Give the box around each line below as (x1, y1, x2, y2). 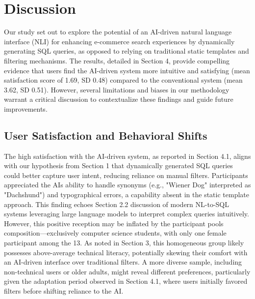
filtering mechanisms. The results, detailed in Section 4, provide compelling (4, 55, 230, 65)
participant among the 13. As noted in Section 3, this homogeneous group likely (4, 238, 244, 248)
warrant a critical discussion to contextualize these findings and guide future (4, 94, 233, 104)
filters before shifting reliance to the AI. (4, 285, 124, 296)
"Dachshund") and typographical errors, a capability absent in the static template (4, 189, 249, 200)
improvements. (4, 103, 48, 114)
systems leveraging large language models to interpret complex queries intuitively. (4, 209, 249, 219)
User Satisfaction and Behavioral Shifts (4, 127, 207, 143)
